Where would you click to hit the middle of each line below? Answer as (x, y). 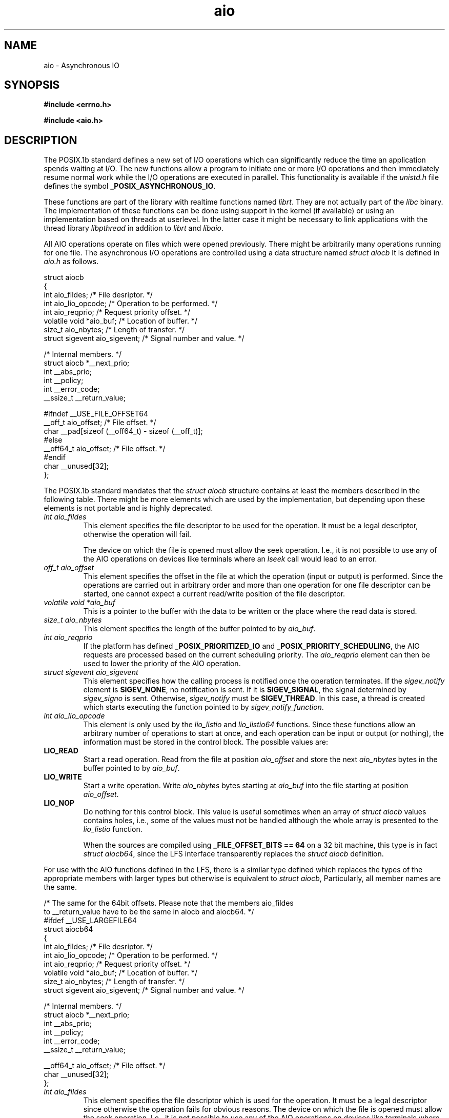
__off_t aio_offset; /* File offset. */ (100, 423)
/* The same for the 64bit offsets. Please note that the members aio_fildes (169, 903)
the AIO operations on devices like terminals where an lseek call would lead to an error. (230, 559)
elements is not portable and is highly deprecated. (128, 508)
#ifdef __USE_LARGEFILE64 (90, 921)
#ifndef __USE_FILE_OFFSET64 (96, 414)
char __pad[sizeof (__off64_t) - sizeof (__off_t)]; (123, 431)
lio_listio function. (113, 829)
